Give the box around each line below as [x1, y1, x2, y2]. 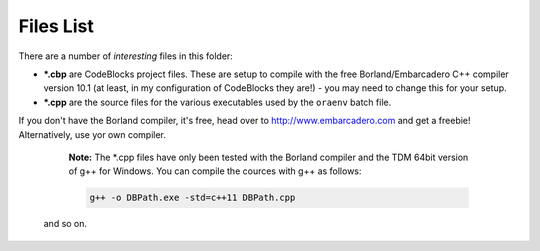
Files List [18, 15, 94, 37]
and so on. [43, 218, 88, 230]
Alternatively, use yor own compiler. [18, 128, 167, 140]
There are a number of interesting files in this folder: [18, 50, 234, 62]
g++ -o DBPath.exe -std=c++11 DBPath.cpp [89, 192, 296, 204]
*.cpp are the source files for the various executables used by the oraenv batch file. [43, 96, 392, 108]
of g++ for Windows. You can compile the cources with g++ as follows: [68, 165, 362, 177]
